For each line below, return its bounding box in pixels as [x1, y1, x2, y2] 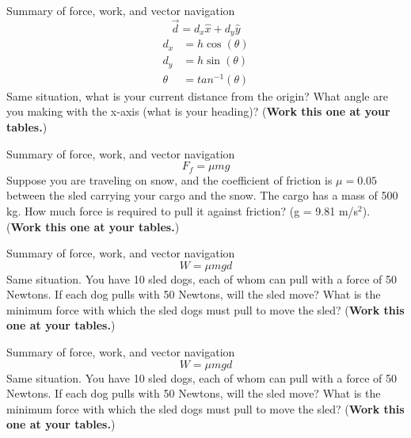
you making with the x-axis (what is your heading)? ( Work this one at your [6, 103, 390, 120]
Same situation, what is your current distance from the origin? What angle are [6, 87, 388, 104]
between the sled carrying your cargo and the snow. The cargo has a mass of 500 [6, 187, 398, 204]
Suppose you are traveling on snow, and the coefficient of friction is [6, 171, 333, 188]
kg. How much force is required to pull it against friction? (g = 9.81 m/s [6, 202, 359, 219]
